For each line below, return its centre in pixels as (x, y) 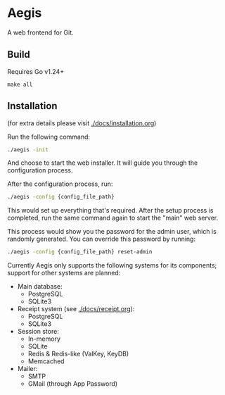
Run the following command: (49, 137)
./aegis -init (28, 149)
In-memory (44, 339)
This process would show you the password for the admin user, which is (112, 232)
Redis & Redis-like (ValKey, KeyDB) (78, 354)
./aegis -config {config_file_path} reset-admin (80, 252)
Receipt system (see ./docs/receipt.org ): (76, 309)
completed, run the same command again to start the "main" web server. (113, 218)
